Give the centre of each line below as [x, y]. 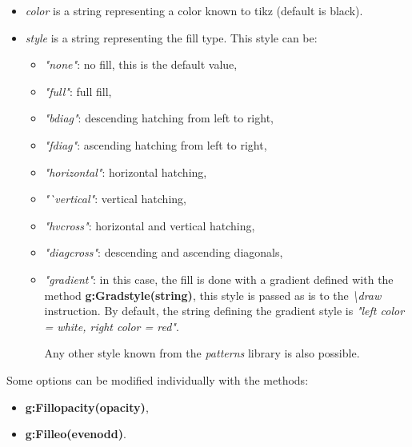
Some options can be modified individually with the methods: [158, 379]
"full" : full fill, [78, 91]
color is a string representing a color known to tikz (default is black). [194, 10]
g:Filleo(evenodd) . [76, 434]
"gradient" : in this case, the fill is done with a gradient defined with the [219, 279]
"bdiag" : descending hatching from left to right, [159, 118]
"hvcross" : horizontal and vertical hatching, [150, 225]
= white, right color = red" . [112, 326]
